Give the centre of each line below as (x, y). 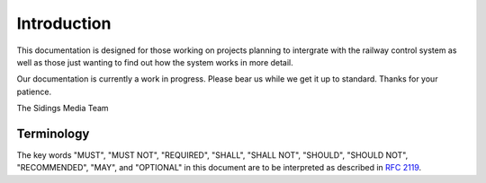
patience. (34, 91)
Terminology (53, 133)
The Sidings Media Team (63, 109)
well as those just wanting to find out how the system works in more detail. (155, 62)
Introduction (64, 23)
